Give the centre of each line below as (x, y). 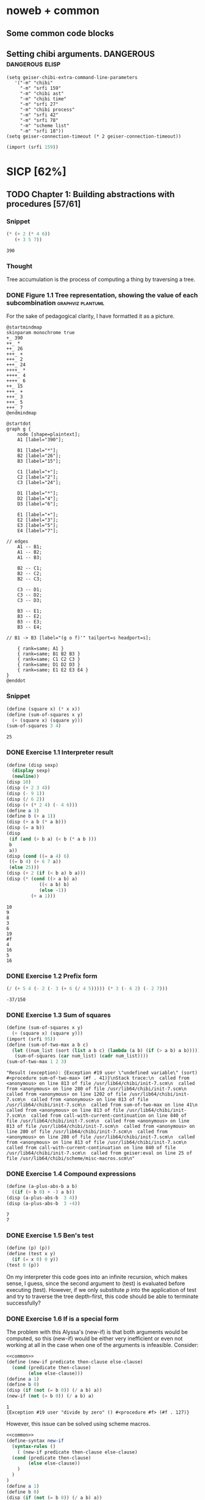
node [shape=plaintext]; (49, 435)
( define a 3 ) (23, 811)
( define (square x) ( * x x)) (43, 709)
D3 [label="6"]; (38, 504)
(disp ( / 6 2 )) (26, 799)
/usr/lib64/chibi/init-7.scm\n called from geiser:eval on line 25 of (99, 1153)
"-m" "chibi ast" (42, 94)
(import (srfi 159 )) (33, 147)
